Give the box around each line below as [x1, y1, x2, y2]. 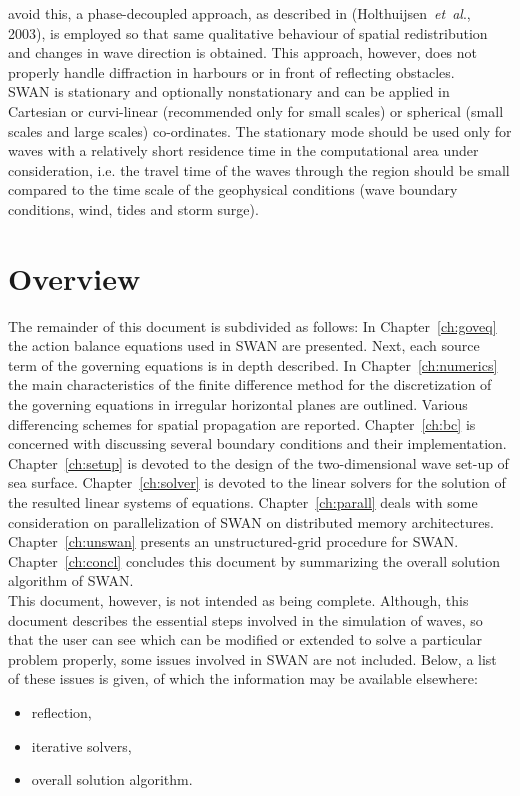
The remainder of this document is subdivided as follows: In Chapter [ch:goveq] [8, 315, 497, 336]
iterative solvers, [31, 735, 132, 756]
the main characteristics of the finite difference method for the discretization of [8, 374, 492, 395]
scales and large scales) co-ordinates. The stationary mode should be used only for [8, 120, 512, 141]
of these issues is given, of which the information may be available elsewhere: [8, 668, 478, 689]
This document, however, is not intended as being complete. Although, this [8, 589, 469, 610]
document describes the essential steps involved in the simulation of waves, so [8, 609, 483, 630]
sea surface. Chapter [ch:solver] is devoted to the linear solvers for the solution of [8, 472, 506, 493]
